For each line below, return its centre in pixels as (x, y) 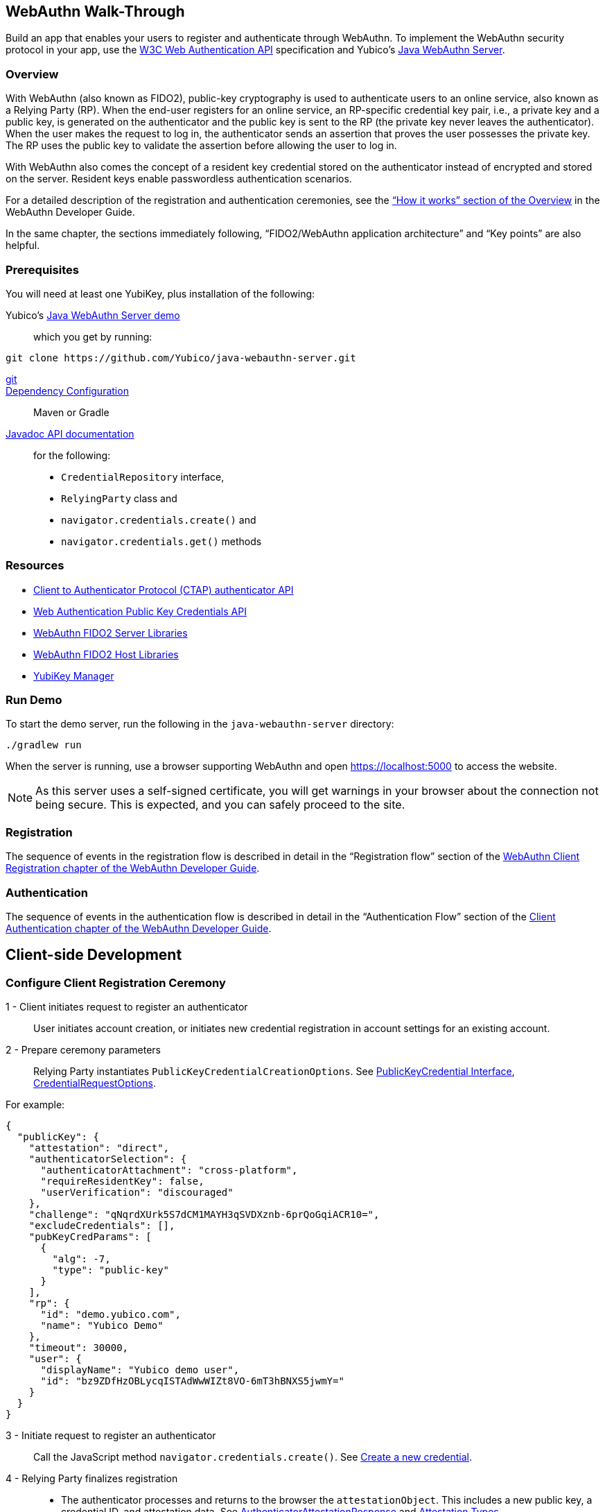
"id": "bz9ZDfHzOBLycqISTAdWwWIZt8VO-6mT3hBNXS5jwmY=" (192, 1381)
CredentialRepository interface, (143, 476)
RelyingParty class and (119, 498)
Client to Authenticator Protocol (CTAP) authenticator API (164, 590)
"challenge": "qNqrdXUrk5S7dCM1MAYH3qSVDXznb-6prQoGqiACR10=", (204, 1215)
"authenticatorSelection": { (108, 1159)
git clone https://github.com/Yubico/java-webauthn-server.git (181, 358)
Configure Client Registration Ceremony (116, 982)
